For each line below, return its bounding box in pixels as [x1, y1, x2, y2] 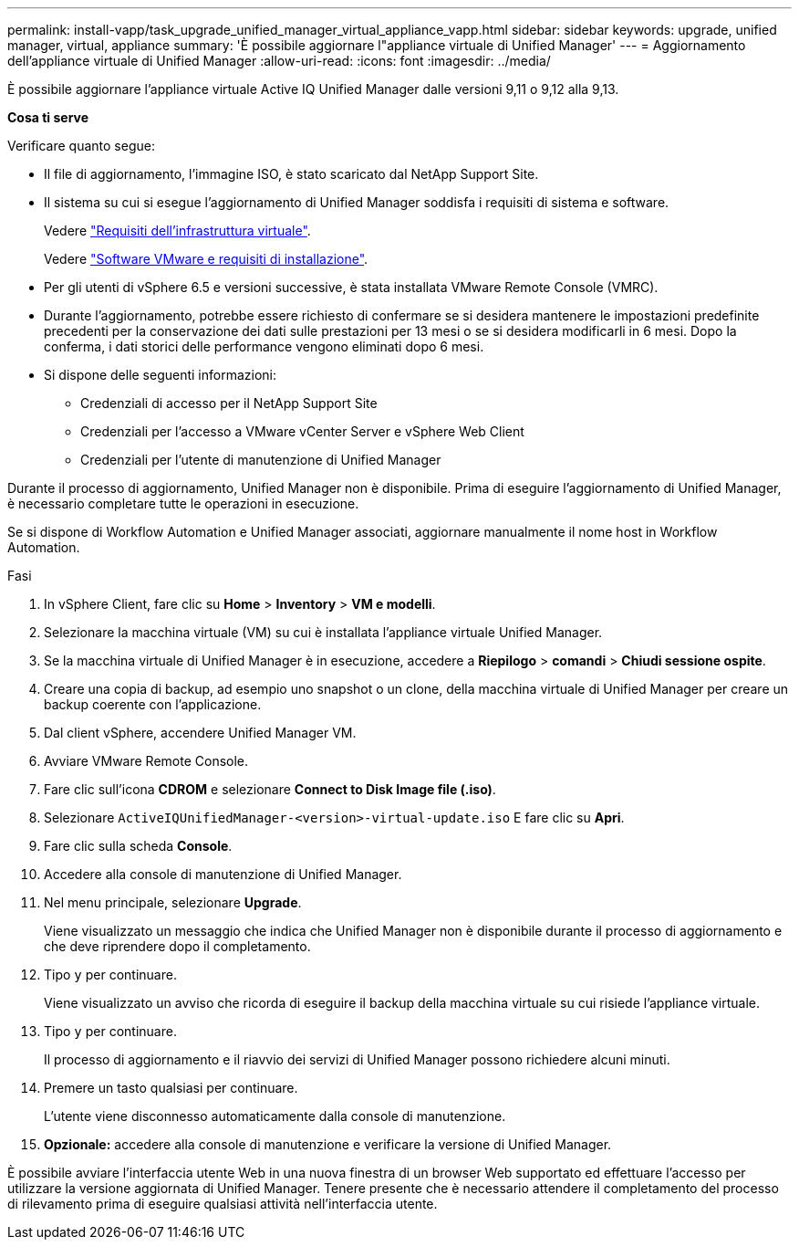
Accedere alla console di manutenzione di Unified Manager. [44, 866, 402, 882]
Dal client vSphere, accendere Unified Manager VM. [44, 725, 357, 740]
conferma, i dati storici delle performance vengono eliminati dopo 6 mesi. [44, 339, 484, 354]
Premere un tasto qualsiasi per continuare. [44, 1080, 298, 1095]
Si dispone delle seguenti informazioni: [44, 367, 277, 382]
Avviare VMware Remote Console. [44, 753, 249, 769]
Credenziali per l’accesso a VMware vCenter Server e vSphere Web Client [80, 424, 524, 439]
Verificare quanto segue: [7, 138, 155, 153]
